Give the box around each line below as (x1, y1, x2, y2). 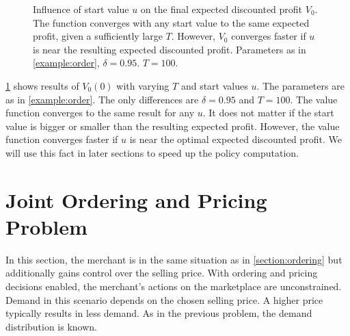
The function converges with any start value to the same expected (33, 15, 310, 29)
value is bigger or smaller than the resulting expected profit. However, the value (5, 118, 340, 133)
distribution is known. (5, 319, 98, 333)
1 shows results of (5, 78, 79, 92)
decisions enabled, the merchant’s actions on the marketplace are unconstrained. (5, 279, 342, 294)
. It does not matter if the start (202, 105, 334, 120)
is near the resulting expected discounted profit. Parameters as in (33, 42, 306, 56)
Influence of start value (33, 2, 129, 16)
